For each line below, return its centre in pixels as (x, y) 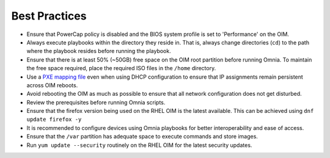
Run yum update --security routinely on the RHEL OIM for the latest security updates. (139, 145)
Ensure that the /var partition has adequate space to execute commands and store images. (142, 137)
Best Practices (49, 16)
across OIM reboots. (52, 85)
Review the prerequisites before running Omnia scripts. (96, 102)
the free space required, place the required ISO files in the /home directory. (121, 68)
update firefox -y (54, 120)
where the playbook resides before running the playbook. (99, 51)
